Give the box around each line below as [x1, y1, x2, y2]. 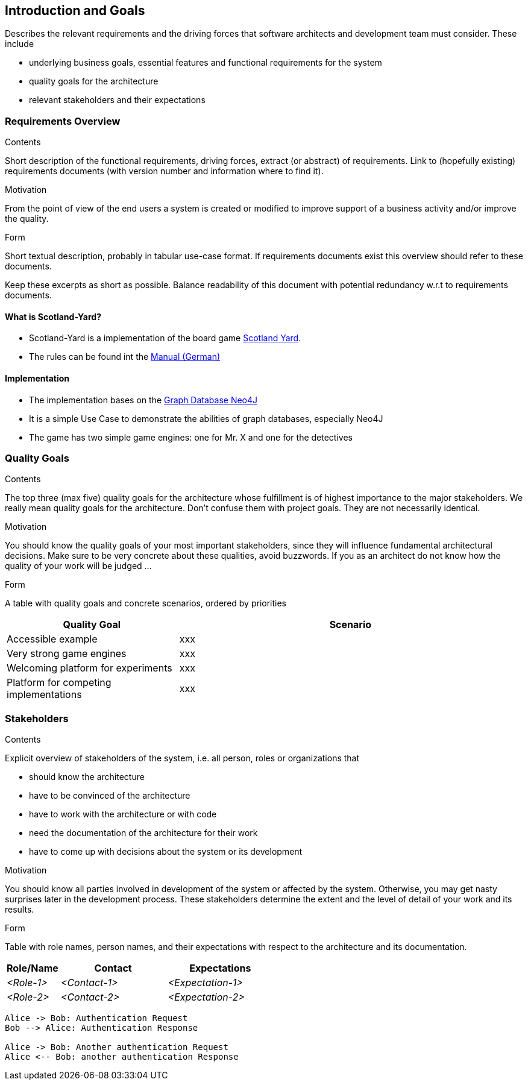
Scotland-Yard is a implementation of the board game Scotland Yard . [29, 333, 301, 344]
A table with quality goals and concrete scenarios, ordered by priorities [5, 598, 287, 609]
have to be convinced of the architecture [29, 790, 190, 801]
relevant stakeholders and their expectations [29, 95, 206, 105]
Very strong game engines [7, 647, 127, 660]
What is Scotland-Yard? [5, 311, 101, 322]
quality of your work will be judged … [5, 561, 152, 571]
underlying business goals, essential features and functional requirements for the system [29, 57, 382, 68]
